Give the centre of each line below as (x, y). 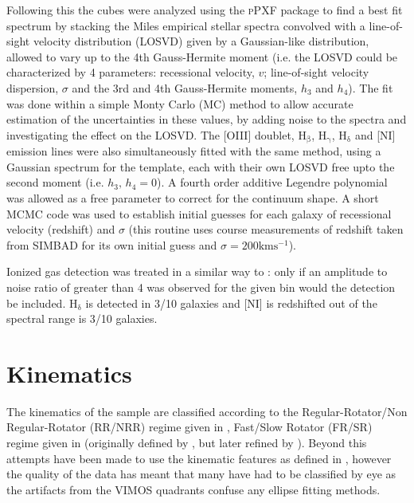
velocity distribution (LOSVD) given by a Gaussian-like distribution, (201, 41)
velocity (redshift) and (61, 229)
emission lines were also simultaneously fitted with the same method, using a (194, 151)
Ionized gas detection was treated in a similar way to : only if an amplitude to (197, 271)
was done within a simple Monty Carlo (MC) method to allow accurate (180, 103)
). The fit (371, 87)
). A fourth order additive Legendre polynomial (272, 182)
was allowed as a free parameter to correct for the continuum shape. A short (193, 197)
